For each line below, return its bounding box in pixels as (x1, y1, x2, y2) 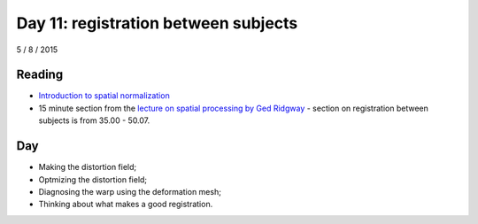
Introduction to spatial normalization (38, 90, 170, 101)
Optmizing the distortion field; (38, 174, 148, 185)
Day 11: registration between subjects (16, 13, 298, 33)
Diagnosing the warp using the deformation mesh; (38, 186, 221, 197)
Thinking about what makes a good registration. (38, 199, 213, 210)
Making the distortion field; (38, 162, 137, 173)
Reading (16, 67, 64, 82)
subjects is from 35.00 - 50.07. (38, 115, 150, 126)
